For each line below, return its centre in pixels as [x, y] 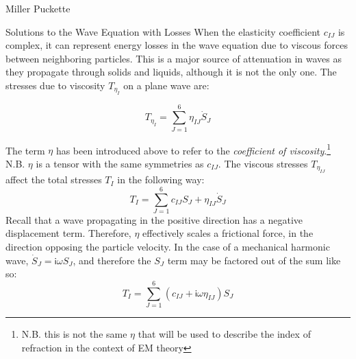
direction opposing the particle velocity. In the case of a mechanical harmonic [168, 247]
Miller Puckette [38, 8]
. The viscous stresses [263, 163]
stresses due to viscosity [55, 85]
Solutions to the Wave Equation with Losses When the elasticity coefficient [163, 31]
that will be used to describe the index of [224, 333]
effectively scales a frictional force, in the [228, 233]
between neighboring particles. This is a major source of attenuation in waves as [174, 58]
